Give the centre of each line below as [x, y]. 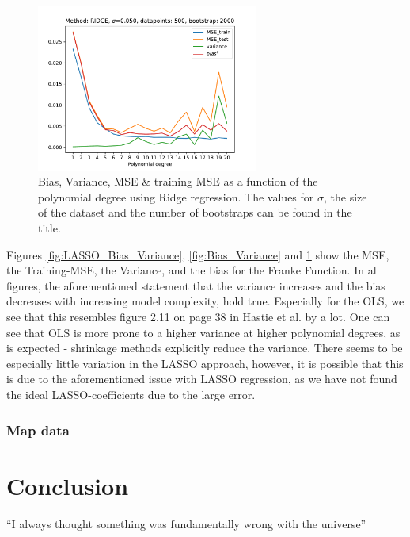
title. [49, 228]
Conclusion [68, 485]
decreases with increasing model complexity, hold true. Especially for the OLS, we [205, 301]
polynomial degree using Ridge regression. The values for [176, 196]
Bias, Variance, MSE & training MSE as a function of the [178, 181]
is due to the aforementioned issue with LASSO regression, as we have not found [202, 379]
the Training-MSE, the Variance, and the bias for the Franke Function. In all [193, 270]
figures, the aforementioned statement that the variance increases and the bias [196, 285]
